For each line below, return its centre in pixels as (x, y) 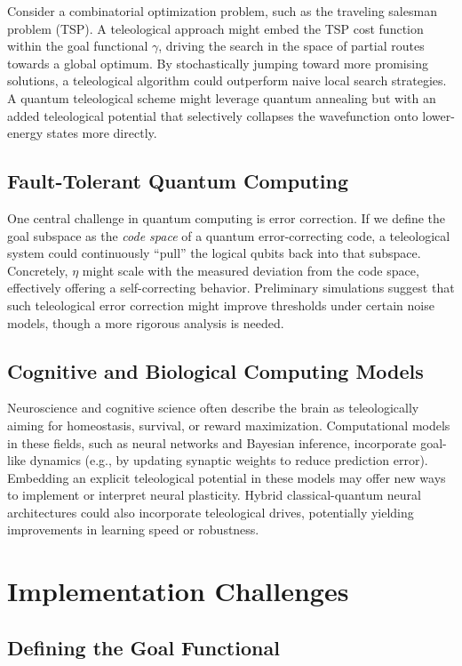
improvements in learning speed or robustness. (133, 530)
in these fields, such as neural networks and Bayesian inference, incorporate (212, 442)
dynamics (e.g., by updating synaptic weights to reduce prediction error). (229, 460)
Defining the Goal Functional (143, 647)
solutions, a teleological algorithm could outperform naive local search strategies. (227, 80)
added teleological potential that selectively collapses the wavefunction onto (213, 115)
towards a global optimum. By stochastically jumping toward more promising (218, 63)
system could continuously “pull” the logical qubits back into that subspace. (214, 253)
